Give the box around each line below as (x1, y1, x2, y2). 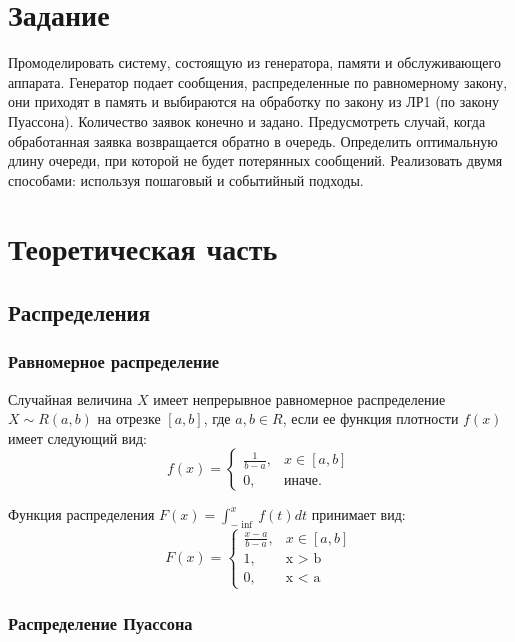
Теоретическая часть (8, 228, 278, 269)
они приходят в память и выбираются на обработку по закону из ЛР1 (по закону (8, 91, 500, 112)
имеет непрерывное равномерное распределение (153, 388, 446, 409)
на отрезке (97, 408, 161, 429)
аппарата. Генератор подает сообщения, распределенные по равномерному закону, (8, 71, 508, 92)
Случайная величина (8, 388, 133, 409)
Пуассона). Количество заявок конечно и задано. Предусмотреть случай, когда (8, 110, 486, 131)
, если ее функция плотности (282, 408, 459, 429)
